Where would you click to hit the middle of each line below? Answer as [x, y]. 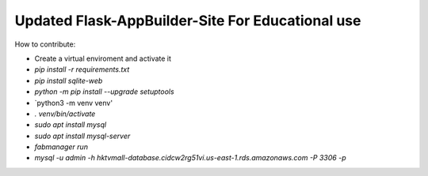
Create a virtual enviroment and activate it [103, 58]
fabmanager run [61, 147]
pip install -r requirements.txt [82, 69]
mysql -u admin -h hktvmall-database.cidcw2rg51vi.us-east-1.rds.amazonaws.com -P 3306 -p [190, 158]
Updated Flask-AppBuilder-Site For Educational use [188, 21]
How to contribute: [45, 44]
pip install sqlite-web [69, 81]
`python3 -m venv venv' [74, 103]
